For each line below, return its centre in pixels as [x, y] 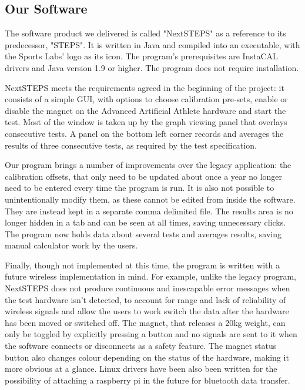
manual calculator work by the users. [71, 245]
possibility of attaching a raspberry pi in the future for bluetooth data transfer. [148, 380]
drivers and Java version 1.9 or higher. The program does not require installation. [152, 67]
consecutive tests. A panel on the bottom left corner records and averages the [144, 133]
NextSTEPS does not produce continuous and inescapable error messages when [148, 288]
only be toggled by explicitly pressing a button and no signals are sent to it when [151, 334]
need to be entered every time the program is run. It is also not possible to [140, 188]
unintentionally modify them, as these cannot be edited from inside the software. [150, 199]
